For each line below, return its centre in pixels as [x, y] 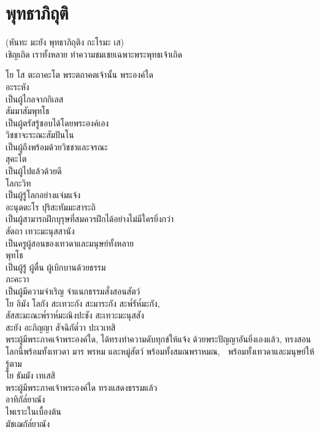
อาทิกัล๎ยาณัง [25, 399]
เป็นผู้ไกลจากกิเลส [35, 98]
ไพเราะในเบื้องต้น [33, 411]
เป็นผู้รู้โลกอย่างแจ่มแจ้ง [43, 195]
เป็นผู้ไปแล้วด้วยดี [34, 171]
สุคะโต [16, 159]
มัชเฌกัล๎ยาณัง [28, 423]
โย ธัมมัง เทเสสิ [30, 375]
